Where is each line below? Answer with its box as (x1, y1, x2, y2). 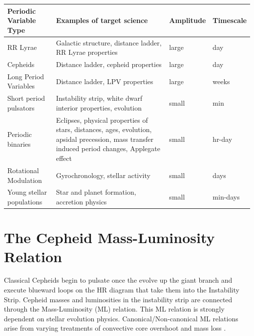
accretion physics (56, 196, 107, 206)
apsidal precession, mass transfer (56, 134, 154, 144)
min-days (212, 192, 240, 202)
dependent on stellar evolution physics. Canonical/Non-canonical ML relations (4, 313, 238, 323)
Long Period (7, 71, 44, 81)
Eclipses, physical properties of (56, 114, 148, 125)
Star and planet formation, (56, 187, 136, 197)
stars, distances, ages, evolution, (56, 124, 152, 134)
